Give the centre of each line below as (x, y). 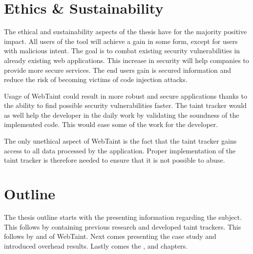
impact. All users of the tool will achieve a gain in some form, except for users (121, 41)
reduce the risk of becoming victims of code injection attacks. (96, 79)
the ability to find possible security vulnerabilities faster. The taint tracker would (125, 105)
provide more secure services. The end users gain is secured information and (118, 70)
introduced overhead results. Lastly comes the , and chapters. (96, 245)
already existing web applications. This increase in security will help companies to (126, 60)
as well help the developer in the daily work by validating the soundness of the (122, 115)
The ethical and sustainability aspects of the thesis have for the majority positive (126, 32)
